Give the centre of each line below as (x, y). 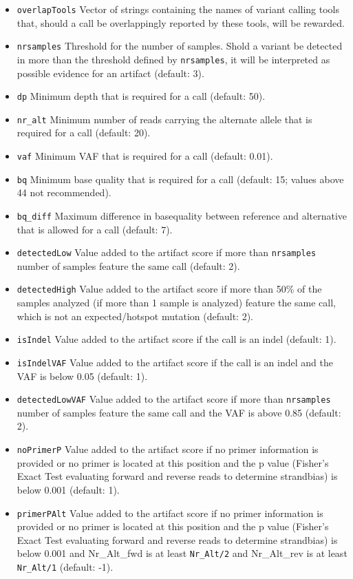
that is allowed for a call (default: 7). (95, 229)
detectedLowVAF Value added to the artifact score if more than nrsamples (174, 399)
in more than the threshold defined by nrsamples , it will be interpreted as (173, 59)
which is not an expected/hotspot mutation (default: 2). (135, 316)
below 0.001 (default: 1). (68, 489)
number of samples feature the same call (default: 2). (128, 265)
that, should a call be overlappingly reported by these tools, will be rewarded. (181, 22)
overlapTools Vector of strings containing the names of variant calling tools (178, 9)
